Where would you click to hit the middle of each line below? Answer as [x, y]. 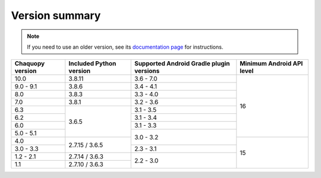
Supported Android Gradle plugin [182, 63]
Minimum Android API [271, 63]
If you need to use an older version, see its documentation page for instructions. [125, 47]
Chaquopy [30, 63]
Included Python [92, 63]
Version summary [56, 15]
